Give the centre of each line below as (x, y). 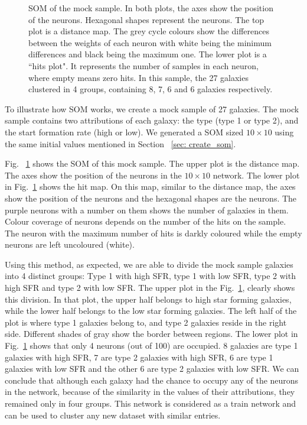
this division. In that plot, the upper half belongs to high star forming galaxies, (148, 299)
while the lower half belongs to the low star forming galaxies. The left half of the (151, 311)
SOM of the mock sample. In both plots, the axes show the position (151, 8)
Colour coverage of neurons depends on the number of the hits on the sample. (146, 221)
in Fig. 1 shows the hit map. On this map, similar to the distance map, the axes (150, 186)
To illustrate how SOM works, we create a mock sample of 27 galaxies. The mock (152, 108)
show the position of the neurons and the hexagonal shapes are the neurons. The (151, 198)
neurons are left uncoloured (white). (70, 244)
